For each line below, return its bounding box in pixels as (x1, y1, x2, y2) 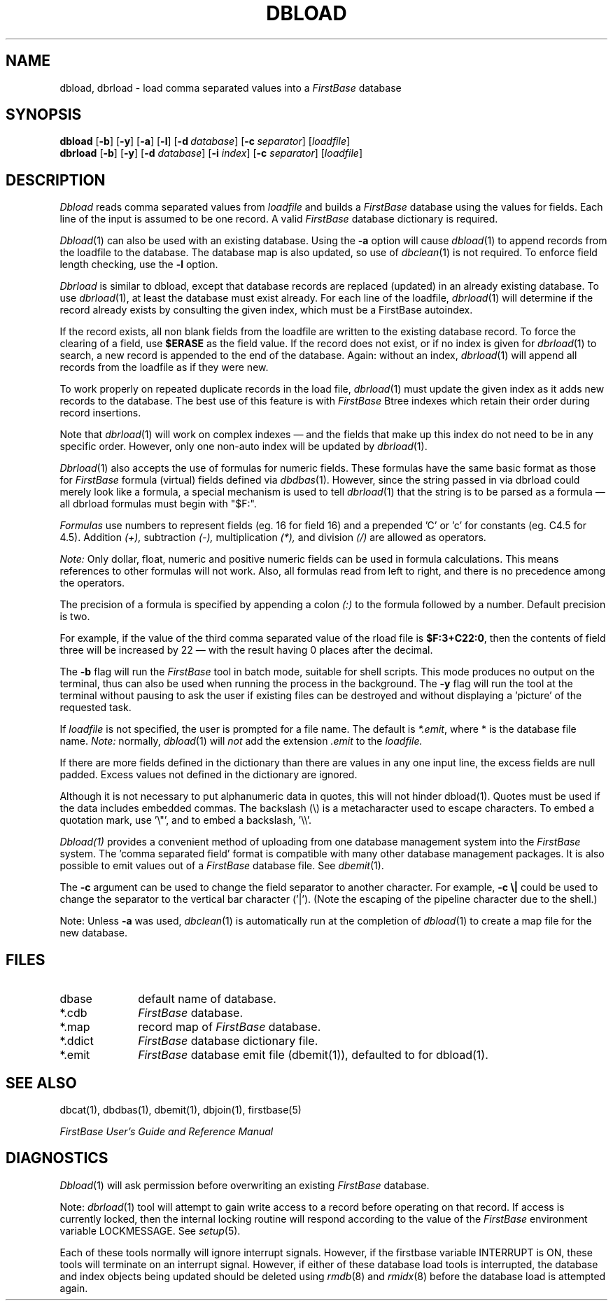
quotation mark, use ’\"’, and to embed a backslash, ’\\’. (59, 814, 312, 827)
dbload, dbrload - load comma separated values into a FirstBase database (59, 81, 402, 94)
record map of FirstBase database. (138, 1020, 321, 1034)
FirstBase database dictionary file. (138, 1034, 318, 1048)
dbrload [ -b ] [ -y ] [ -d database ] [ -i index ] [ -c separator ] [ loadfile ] (59, 147, 362, 160)
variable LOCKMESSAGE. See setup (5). (59, 1224, 241, 1237)
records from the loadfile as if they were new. (59, 361, 269, 374)
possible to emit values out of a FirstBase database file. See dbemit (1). (59, 859, 384, 872)
